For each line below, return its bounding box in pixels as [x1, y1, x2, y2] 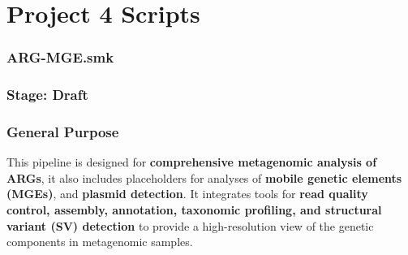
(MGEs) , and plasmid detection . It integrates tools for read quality [6, 185, 368, 202]
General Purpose [6, 121, 119, 141]
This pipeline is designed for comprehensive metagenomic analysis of [6, 153, 377, 171]
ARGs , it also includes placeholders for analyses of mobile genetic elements [6, 169, 402, 186]
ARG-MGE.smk [6, 47, 114, 67]
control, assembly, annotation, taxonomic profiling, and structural [6, 201, 382, 218]
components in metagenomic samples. [6, 233, 193, 250]
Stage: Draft [6, 84, 88, 105]
